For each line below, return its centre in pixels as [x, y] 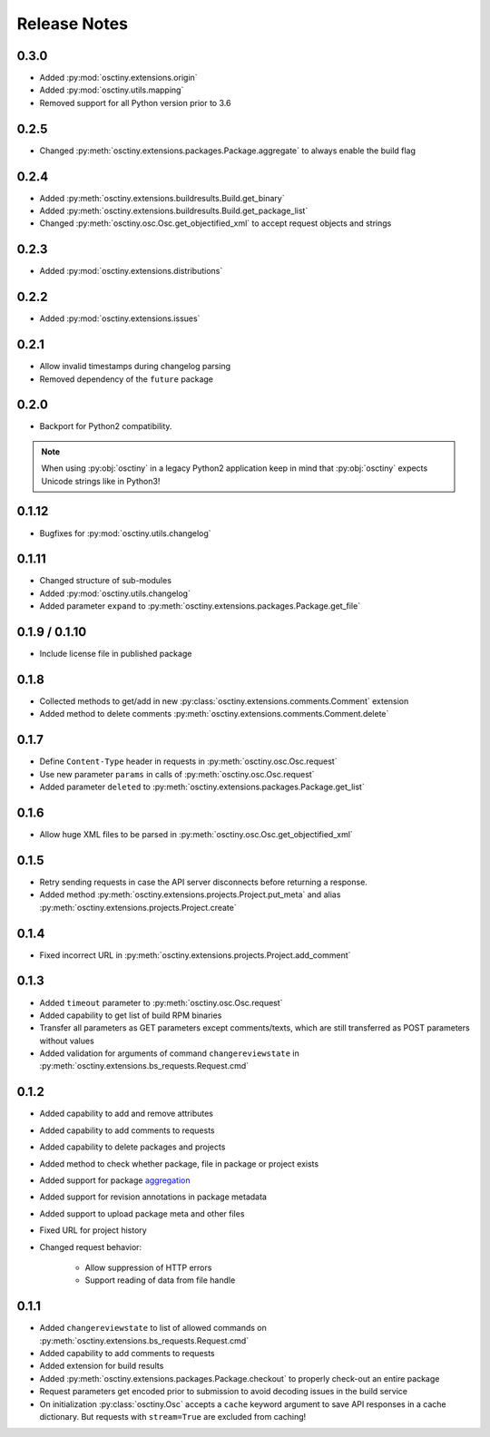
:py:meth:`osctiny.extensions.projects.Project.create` [138, 907]
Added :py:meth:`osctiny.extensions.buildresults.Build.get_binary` [162, 198]
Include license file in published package [116, 654]
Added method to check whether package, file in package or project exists [179, 1163]
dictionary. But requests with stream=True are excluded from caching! [173, 1416]
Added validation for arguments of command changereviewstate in [169, 1053]
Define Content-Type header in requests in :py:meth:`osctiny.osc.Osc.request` [188, 761]
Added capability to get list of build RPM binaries [131, 1015]
